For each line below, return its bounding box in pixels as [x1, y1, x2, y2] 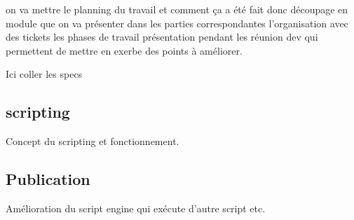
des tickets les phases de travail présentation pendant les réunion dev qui [6, 29, 318, 44]
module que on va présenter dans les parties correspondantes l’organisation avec [6, 15, 348, 30]
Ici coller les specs [6, 67, 83, 81]
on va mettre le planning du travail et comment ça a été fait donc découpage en [6, 2, 348, 16]
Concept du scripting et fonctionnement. [6, 134, 179, 149]
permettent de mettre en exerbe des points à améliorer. [6, 43, 243, 57]
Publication [6, 168, 90, 190]
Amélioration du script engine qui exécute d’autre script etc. [6, 200, 266, 215]
